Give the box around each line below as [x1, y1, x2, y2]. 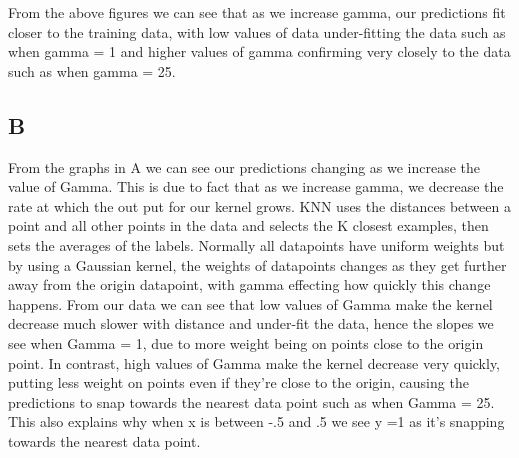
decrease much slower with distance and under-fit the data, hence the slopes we [8, 313, 494, 334]
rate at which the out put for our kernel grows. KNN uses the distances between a [8, 195, 511, 216]
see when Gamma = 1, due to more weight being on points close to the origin [8, 332, 484, 353]
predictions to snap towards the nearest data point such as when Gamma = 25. [8, 391, 495, 412]
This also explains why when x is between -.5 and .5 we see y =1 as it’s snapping [8, 411, 505, 432]
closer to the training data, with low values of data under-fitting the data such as [8, 21, 506, 42]
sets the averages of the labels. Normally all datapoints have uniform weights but [8, 234, 505, 255]
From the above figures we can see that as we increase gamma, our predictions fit [8, 2, 506, 22]
